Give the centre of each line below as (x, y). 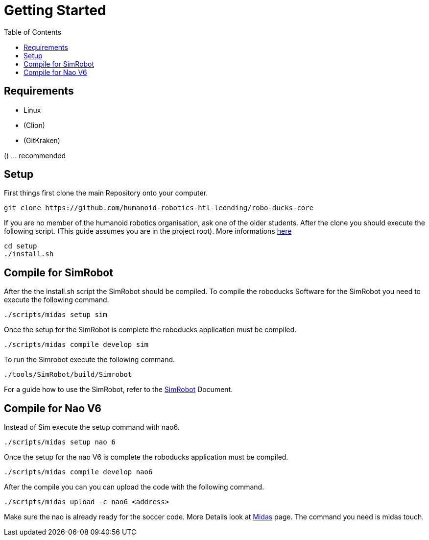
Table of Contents (33, 32)
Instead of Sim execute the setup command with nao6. (92, 427)
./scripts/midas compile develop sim (76, 345)
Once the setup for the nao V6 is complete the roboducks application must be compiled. (146, 457)
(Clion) (34, 125)
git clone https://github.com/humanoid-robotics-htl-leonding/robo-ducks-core (159, 208)
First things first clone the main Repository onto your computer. (106, 193)
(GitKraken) (42, 140)
